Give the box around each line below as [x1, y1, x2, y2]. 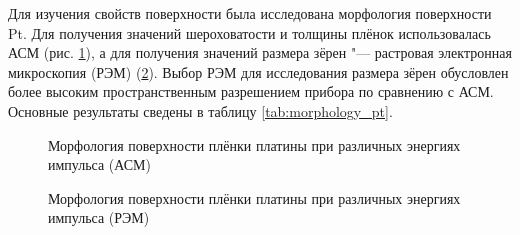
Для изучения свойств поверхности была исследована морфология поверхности [8, 3, 492, 23]
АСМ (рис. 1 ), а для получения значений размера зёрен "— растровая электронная [8, 42, 512, 63]
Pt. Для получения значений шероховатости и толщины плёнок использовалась [8, 22, 491, 43]
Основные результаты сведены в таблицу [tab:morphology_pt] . [8, 100, 393, 121]
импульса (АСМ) [48, 154, 151, 175]
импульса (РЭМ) [48, 207, 150, 228]
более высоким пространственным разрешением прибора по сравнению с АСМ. [8, 81, 494, 102]
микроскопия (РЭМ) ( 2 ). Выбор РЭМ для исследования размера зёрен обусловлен [8, 61, 509, 82]
